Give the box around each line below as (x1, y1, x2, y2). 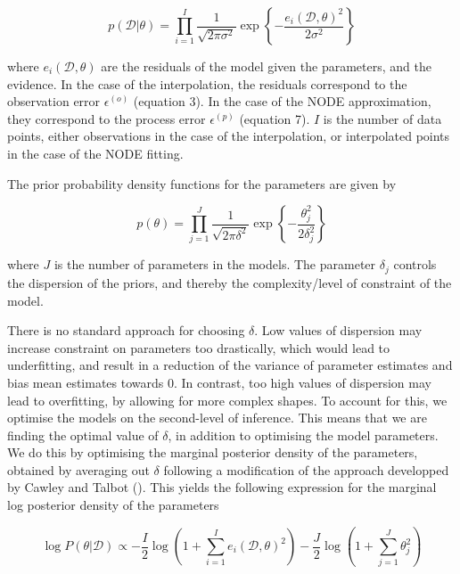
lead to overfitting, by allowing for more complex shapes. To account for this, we (7, 390, 448, 409)
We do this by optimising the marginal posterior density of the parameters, (7, 443, 418, 462)
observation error (7, 92, 101, 111)
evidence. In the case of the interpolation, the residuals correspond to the (7, 74, 407, 93)
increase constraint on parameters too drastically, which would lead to (7, 338, 390, 357)
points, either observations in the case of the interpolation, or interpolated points (7, 127, 450, 145)
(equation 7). (239, 109, 310, 127)
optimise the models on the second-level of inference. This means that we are (7, 408, 427, 427)
